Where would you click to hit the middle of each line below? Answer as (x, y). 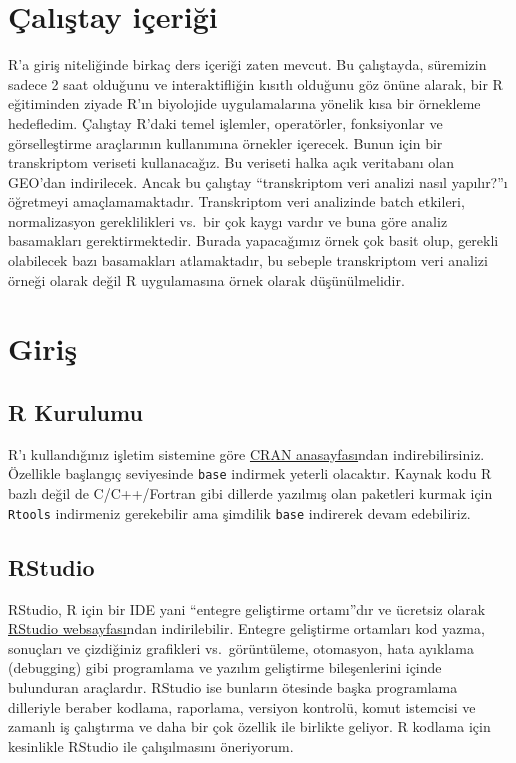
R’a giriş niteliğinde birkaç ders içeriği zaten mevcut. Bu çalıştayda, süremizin (247, 64)
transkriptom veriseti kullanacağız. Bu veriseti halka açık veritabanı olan (231, 162)
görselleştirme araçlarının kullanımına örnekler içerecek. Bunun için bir (225, 142)
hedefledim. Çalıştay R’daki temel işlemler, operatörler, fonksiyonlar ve (225, 122)
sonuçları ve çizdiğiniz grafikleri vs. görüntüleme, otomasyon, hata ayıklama (241, 647)
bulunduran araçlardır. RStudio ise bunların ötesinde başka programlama (233, 686)
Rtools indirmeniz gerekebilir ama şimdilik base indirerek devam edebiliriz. (239, 512)
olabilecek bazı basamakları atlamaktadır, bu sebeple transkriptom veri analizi (248, 260)
